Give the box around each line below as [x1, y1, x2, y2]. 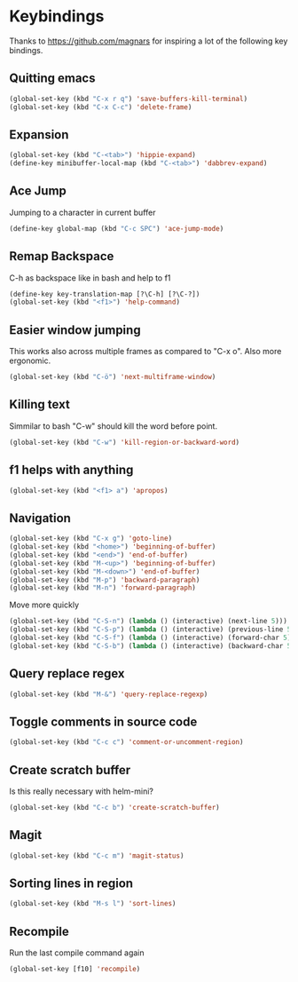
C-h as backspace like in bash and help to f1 [9, 273, 171, 283]
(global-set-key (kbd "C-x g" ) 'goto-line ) [9, 535, 173, 543]
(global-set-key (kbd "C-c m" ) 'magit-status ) [9, 851, 184, 860]
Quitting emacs [9, 71, 96, 86]
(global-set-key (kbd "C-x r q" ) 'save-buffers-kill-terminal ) [9, 94, 248, 103]
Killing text [9, 397, 71, 412]
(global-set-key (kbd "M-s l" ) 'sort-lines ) [9, 899, 176, 908]
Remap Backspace [9, 249, 114, 264]
